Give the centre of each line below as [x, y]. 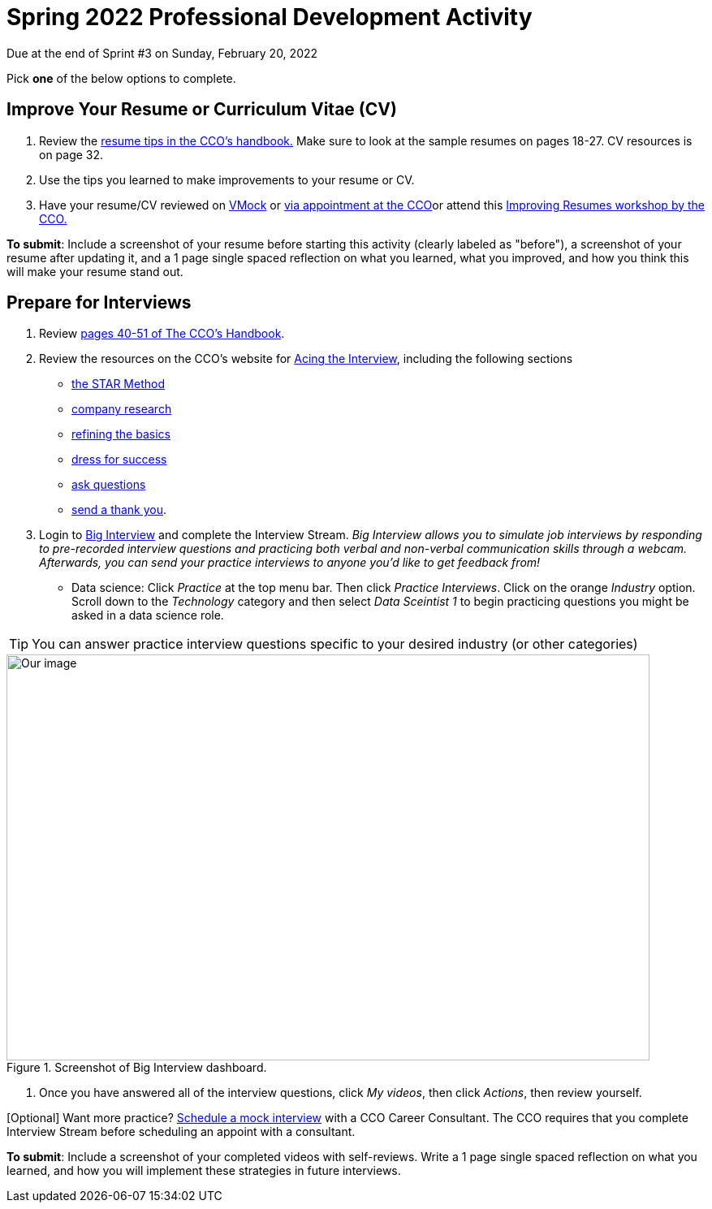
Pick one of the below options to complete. [121, 78]
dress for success [119, 460]
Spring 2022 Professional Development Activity [270, 17]
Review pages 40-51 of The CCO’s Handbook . [162, 334]
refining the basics [121, 434]
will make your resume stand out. [95, 271]
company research [122, 409]
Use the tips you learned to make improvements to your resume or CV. [227, 179]
